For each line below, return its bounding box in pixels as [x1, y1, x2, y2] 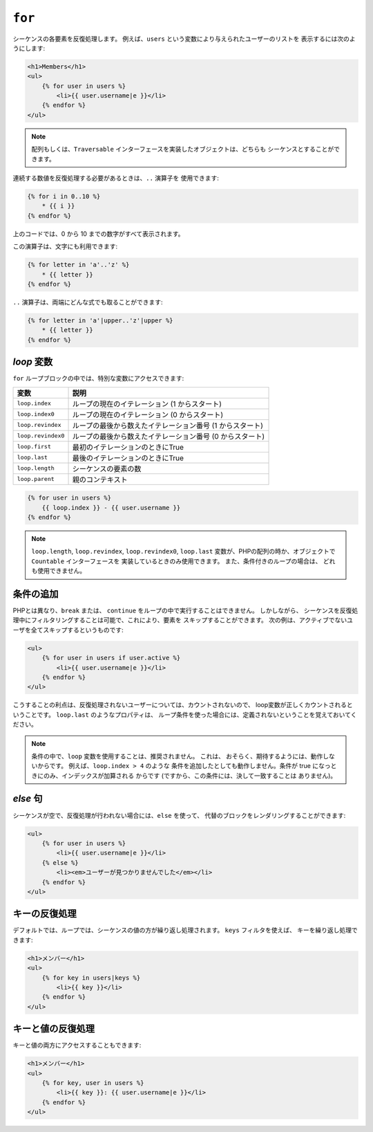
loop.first [17, 443, 52, 450]
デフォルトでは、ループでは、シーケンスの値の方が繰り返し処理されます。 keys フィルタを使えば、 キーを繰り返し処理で [12, 926, 358, 934]
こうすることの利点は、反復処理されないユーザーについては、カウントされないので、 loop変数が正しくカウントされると [12, 701, 354, 709]
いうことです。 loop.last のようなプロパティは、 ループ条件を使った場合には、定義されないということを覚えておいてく [12, 710, 357, 719]
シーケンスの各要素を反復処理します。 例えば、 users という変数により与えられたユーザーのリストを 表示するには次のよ [12, 35, 356, 43]
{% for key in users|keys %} [41, 974, 141, 982]
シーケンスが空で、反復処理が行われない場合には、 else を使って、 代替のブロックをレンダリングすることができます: [12, 811, 346, 819]
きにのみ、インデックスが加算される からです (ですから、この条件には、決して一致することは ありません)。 [31, 772, 337, 780]
